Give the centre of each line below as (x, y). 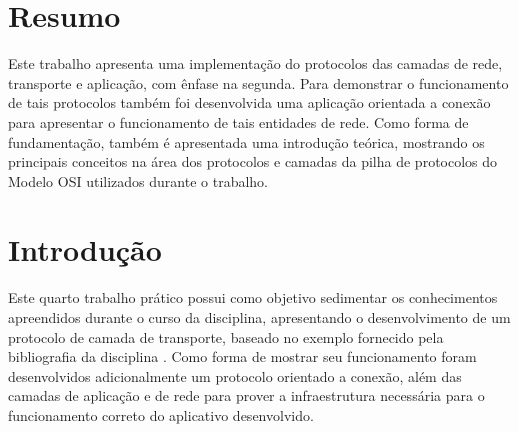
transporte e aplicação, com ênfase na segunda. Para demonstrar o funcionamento (258, 82)
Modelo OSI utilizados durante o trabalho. (138, 180)
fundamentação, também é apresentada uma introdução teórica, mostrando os (246, 141)
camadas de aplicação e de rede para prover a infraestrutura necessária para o (246, 395)
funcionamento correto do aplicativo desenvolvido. (161, 414)
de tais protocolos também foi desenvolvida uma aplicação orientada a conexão (249, 102)
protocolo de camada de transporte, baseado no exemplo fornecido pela (226, 336)
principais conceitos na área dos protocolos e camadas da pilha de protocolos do (253, 161)
